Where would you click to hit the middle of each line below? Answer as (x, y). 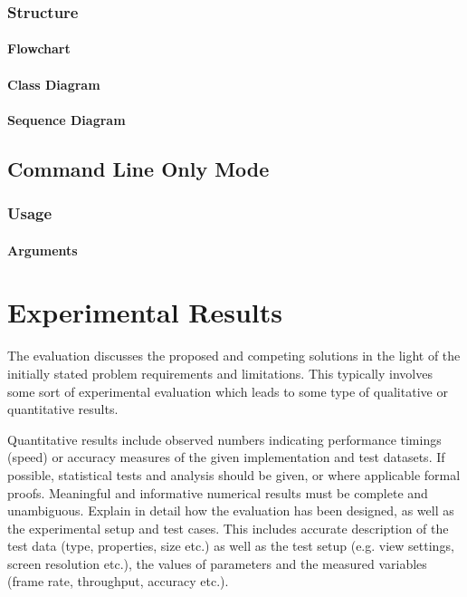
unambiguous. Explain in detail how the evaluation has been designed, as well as (231, 510)
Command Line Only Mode (138, 168)
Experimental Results (145, 312)
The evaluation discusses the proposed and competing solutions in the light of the (234, 356)
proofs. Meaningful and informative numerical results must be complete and (218, 492)
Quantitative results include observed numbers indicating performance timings (224, 439)
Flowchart (39, 48)
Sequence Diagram (67, 119)
